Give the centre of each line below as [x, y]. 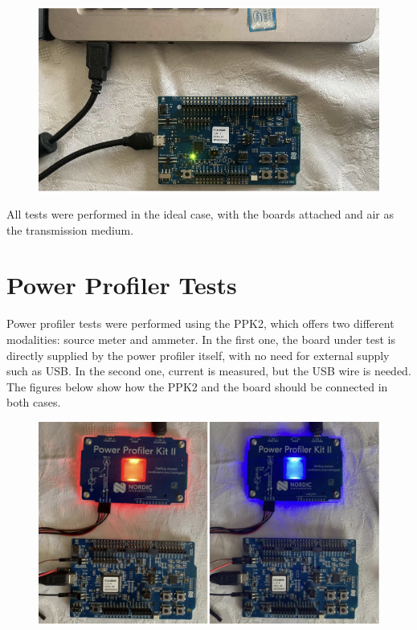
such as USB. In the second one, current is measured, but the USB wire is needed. [209, 371]
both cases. [34, 402]
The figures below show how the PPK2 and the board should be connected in [197, 386]
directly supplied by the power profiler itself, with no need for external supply [198, 355]
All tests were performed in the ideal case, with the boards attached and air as [200, 214]
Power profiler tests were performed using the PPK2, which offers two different [200, 323]
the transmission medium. [70, 229]
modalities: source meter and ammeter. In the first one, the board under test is [201, 340]
